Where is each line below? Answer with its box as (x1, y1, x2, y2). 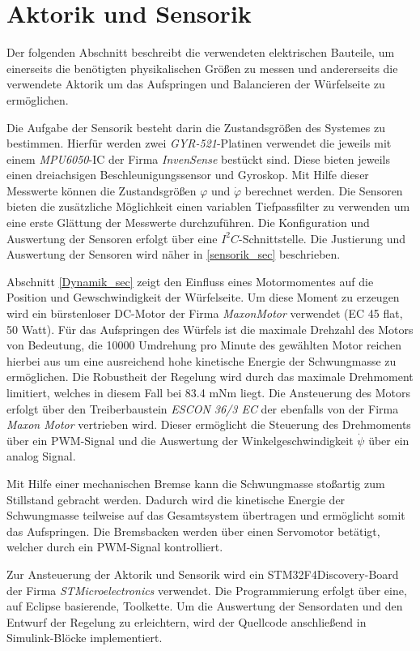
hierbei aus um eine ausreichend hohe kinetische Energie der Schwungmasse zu (6, 352, 397, 369)
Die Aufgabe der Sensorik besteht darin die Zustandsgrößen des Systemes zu (6, 118, 385, 135)
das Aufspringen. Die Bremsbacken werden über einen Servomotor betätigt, (6, 522, 380, 539)
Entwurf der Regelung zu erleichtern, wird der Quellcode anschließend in (6, 613, 367, 630)
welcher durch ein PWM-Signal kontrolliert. (6, 538, 223, 555)
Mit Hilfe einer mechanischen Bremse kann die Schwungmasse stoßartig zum (6, 474, 385, 491)
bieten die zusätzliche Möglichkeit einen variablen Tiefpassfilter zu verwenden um (6, 198, 410, 215)
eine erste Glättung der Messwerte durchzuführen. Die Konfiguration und (6, 214, 370, 231)
